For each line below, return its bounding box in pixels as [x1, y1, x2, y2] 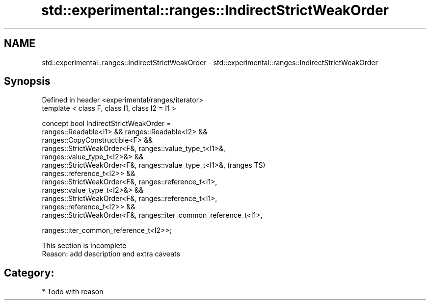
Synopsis [4, 75, 51, 88]
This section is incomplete [42, 241, 127, 250]
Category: [4, 266, 54, 279]
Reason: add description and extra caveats [42, 250, 180, 258]
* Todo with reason [42, 287, 104, 296]
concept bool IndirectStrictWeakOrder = [42, 119, 171, 128]
